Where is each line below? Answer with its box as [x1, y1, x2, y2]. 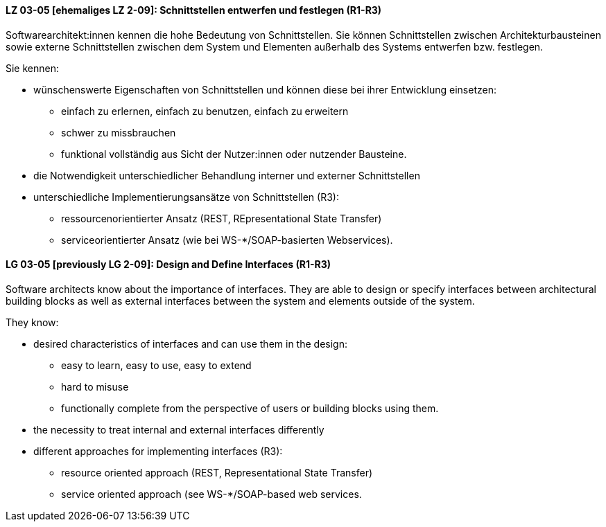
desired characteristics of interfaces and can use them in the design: [33, 337, 347, 350]
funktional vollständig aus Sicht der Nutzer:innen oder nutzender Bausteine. [61, 148, 407, 160]
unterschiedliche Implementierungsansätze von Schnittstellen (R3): [33, 190, 339, 203]
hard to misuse [61, 380, 129, 393]
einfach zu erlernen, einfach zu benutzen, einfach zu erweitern [61, 105, 349, 117]
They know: [6, 316, 59, 328]
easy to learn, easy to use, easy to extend [61, 359, 252, 371]
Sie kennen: [6, 62, 60, 74]
